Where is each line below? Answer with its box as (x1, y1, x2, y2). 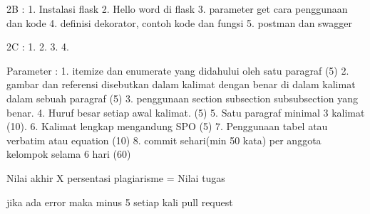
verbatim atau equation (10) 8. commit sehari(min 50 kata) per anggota (6, 132, 322, 147)
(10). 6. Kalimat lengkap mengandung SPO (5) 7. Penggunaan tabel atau (6, 119, 328, 134)
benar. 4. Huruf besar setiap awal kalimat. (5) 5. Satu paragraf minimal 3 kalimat (6, 105, 365, 119)
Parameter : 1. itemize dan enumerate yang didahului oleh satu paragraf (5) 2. (6, 63, 349, 77)
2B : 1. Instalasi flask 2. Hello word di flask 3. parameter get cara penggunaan (6, 1, 348, 16)
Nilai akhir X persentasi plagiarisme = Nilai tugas (6, 170, 225, 185)
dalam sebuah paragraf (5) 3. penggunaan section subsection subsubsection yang (6, 90, 358, 105)
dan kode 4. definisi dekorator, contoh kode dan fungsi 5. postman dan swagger (6, 15, 353, 30)
